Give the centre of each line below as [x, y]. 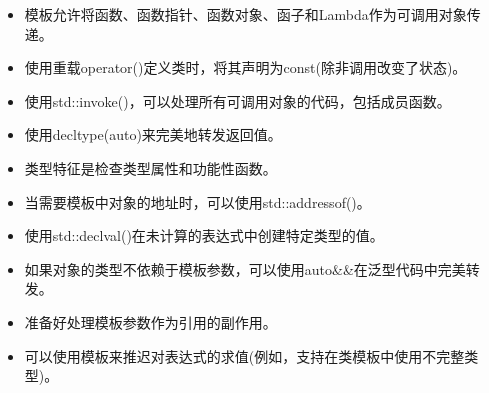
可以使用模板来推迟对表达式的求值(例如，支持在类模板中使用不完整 [244, 355]
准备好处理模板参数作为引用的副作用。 [150, 321]
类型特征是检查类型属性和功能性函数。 [150, 167]
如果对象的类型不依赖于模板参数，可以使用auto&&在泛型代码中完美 [245, 268]
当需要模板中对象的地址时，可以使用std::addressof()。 [197, 201]
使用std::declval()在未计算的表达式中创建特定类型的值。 [204, 235]
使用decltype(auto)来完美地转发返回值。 [153, 134]
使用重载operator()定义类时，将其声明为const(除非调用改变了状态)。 [245, 67]
